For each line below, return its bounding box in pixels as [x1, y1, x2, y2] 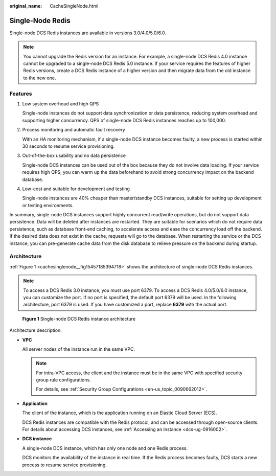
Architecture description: [9, 327, 62, 333]
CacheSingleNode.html [50, 3, 99, 9]
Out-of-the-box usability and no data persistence [22, 152, 126, 158]
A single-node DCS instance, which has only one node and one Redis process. [22, 445, 188, 451]
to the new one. [23, 75, 56, 81]
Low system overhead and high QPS [22, 101, 99, 107]
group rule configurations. [36, 377, 91, 383]
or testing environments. [22, 202, 74, 208]
